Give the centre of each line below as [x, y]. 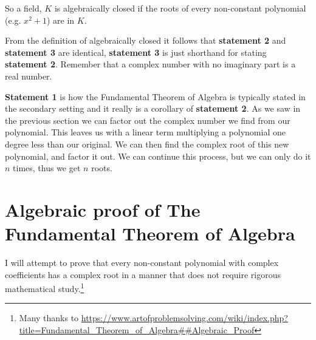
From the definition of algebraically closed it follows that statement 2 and [146, 40]
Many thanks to [49, 318]
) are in [60, 20]
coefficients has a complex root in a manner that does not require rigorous [143, 274]
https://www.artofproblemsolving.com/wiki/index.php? [184, 318]
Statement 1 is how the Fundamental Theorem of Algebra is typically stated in [155, 96]
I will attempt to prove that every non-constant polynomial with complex [142, 263]
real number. [29, 76]
